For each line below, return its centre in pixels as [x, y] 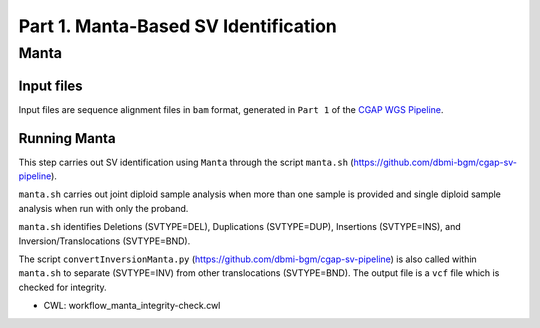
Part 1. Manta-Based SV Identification [177, 26]
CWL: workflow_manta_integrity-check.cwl [132, 306]
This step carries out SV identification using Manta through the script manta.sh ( [186, 162]
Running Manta [67, 138]
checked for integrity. [62, 287]
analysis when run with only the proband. [103, 208]
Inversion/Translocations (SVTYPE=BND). [104, 241]
